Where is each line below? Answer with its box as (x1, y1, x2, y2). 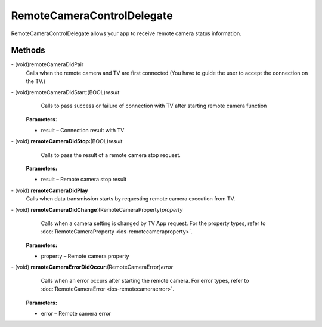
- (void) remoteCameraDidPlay (11, 187, 89, 194)
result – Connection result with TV (41, 127, 125, 134)
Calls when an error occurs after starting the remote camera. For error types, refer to (41, 277, 249, 284)
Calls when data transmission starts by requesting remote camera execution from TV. (26, 195, 236, 202)
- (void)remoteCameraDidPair (11, 61, 84, 68)
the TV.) (26, 78, 46, 85)
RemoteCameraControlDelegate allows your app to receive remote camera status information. (11, 30, 241, 37)
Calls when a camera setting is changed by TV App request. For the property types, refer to (41, 220, 266, 227)
